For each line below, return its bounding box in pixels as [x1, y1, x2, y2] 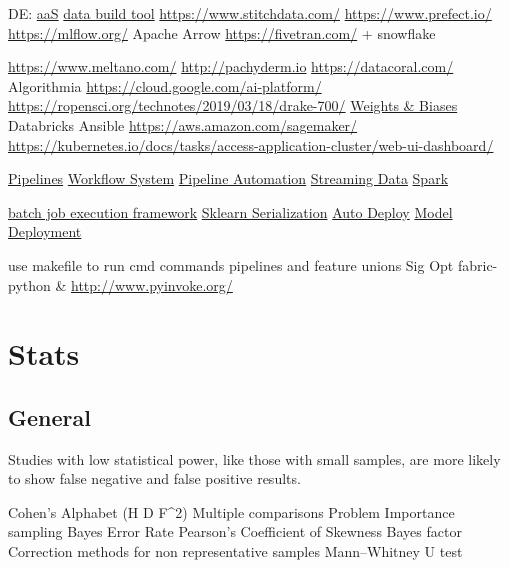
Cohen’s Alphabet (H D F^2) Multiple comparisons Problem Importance [8, 501, 455, 522]
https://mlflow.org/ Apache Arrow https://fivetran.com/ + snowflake [8, 22, 436, 43]
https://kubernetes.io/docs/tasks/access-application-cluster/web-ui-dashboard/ [8, 134, 494, 155]
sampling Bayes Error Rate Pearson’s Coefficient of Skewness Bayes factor [8, 521, 462, 542]
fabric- [457, 254, 498, 275]
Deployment [8, 221, 82, 242]
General [8, 401, 91, 432]
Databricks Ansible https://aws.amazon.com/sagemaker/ [8, 114, 358, 135]
